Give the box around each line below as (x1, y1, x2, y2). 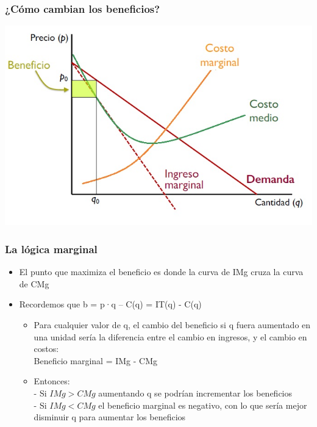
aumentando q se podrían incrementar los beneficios (98, 387, 293, 399)
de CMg (19, 277, 49, 290)
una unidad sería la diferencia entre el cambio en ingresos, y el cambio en (34, 330, 307, 343)
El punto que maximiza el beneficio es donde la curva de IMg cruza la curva (19, 265, 304, 278)
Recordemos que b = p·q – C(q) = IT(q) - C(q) (19, 298, 202, 310)
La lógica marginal (5, 241, 98, 256)
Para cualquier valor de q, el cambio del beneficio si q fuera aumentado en (34, 318, 311, 331)
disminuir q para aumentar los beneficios (34, 411, 186, 423)
